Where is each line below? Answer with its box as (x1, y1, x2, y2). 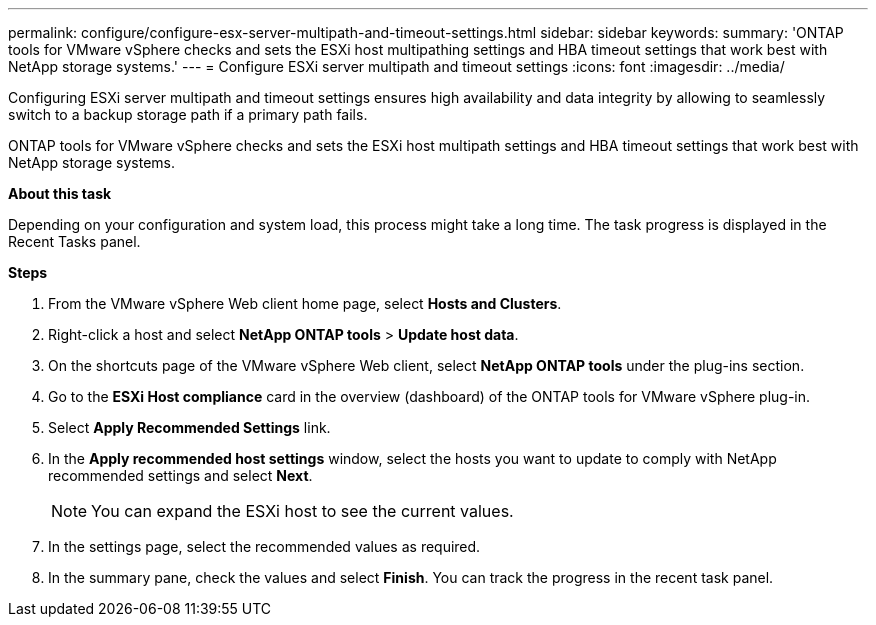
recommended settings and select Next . (48, 467, 313, 484)
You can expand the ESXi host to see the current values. (91, 501, 514, 521)
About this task (8, 185, 112, 202)
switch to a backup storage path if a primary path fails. (8, 106, 368, 123)
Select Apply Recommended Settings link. (48, 419, 331, 436)
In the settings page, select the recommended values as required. (48, 538, 481, 555)
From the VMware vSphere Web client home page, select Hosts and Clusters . (48, 295, 562, 312)
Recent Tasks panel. (8, 233, 141, 250)
